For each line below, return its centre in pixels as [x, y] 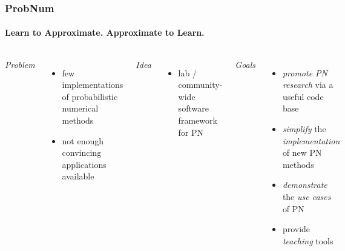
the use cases [307, 196]
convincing [82, 152]
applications [84, 164]
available [78, 176]
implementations [93, 85]
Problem [20, 64]
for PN [191, 132]
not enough [83, 140]
